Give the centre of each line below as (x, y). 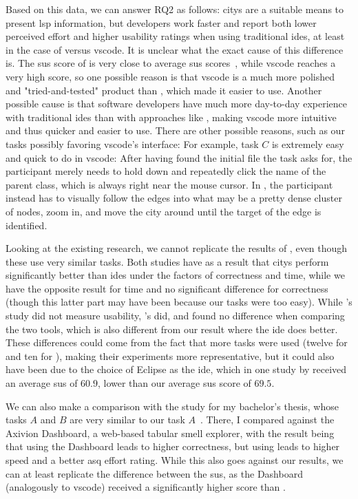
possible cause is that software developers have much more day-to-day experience (176, 104)
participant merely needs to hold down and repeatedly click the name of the (166, 171)
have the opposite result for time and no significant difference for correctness (167, 288)
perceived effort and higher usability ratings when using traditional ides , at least (175, 36)
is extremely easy (308, 144)
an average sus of (42, 383)
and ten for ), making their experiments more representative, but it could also (170, 355)
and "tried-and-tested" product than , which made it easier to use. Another (164, 90)
